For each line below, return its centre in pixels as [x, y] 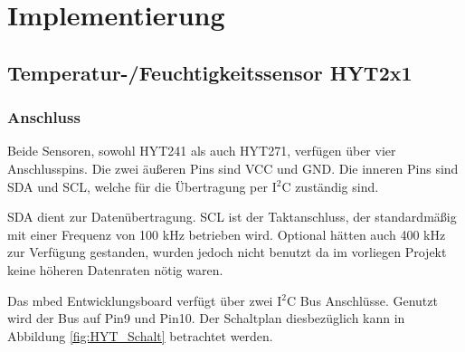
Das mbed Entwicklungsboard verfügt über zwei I [145, 300]
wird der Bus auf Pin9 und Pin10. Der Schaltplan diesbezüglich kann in [206, 318]
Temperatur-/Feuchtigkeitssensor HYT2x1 [210, 72]
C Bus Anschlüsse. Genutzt [362, 300]
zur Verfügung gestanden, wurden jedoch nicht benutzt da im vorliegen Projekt [227, 252]
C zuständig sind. [330, 186]
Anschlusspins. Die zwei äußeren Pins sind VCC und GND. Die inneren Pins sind [233, 168]
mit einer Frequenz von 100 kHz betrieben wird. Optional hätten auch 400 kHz [227, 234]
